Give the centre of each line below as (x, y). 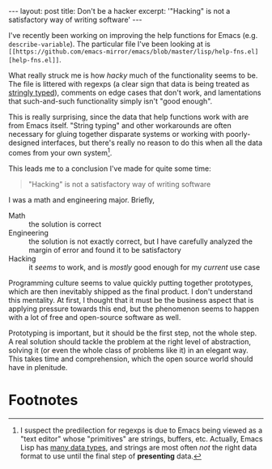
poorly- (238, 134)
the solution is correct (65, 224)
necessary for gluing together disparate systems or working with (116, 134)
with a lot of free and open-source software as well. (95, 317)
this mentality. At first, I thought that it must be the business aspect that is (131, 300)
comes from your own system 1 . (60, 152)
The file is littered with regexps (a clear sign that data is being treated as (129, 84)
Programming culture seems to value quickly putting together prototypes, (131, 283)
